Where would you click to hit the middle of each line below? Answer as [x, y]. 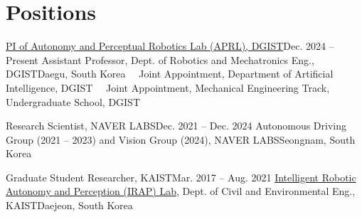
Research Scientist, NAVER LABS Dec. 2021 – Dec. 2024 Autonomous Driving [176, 126]
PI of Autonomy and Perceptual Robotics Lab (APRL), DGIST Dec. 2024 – [170, 46]
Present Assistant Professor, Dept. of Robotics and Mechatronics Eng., [160, 59]
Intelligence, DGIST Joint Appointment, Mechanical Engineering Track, [168, 87]
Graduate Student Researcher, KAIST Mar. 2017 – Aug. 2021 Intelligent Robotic [181, 177]
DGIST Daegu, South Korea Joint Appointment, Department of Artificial [170, 74]
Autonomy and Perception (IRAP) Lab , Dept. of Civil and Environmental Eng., [181, 191]
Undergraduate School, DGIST [73, 101]
